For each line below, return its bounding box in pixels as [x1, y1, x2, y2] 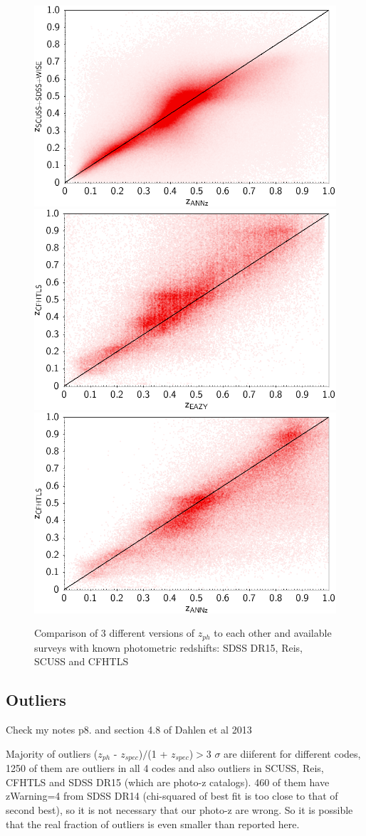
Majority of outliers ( [6, 746, 98, 761]
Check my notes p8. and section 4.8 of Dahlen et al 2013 [6, 722, 252, 737]
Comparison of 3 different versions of [34, 625, 195, 640]
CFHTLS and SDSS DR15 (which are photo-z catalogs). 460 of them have [6, 774, 330, 789]
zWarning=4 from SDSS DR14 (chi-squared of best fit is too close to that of [6, 788, 338, 803]
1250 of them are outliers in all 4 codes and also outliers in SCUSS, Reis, [6, 761, 324, 776]
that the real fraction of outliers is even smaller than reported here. [6, 816, 300, 831]
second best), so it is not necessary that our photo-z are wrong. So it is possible [6, 803, 353, 817]
